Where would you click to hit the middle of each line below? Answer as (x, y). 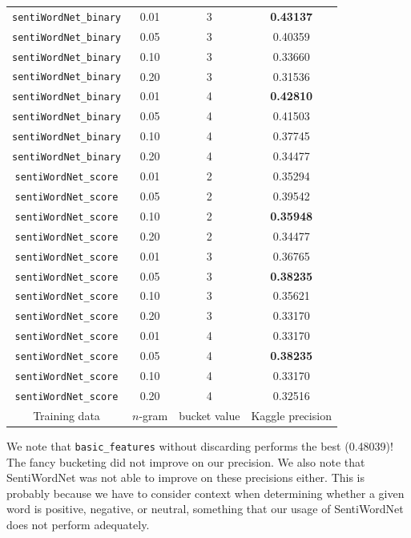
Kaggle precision (291, 415)
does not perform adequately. (78, 524)
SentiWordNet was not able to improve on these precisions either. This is (186, 477)
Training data (66, 415)
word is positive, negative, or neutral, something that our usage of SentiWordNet (205, 509)
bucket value (210, 415)
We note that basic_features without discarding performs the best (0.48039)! (200, 445)
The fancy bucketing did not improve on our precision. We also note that (186, 461)
